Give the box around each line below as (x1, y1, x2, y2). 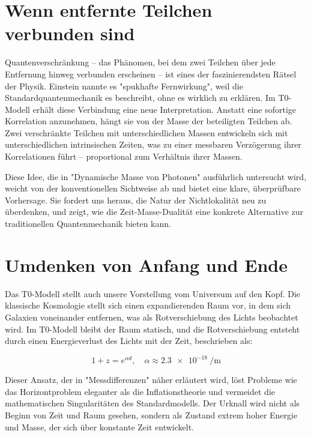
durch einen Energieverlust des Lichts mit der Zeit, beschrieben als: (5, 334, 253, 347)
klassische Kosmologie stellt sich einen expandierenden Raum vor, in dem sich (5, 299, 291, 312)
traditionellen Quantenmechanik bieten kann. (5, 217, 171, 230)
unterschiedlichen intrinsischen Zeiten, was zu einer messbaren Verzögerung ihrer (5, 138, 301, 151)
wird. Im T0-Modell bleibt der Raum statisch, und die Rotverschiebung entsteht (5, 322, 300, 335)
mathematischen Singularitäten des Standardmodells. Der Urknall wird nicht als (5, 397, 300, 409)
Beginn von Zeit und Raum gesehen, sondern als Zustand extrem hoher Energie (5, 409, 298, 421)
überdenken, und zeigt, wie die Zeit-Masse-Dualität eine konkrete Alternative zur (5, 205, 304, 218)
